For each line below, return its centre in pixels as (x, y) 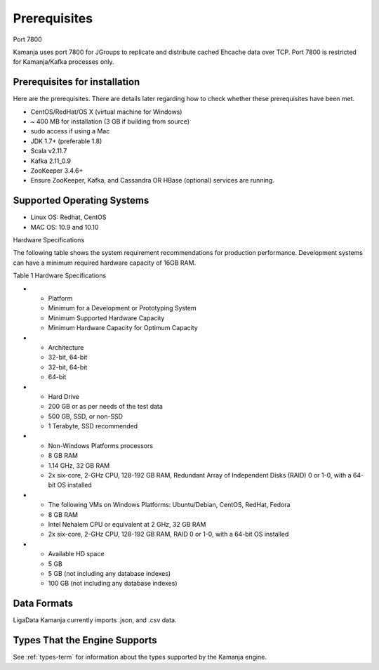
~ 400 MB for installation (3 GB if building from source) (110, 121)
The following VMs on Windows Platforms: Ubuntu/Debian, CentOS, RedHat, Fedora (169, 505)
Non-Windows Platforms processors (101, 445)
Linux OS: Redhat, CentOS (68, 217)
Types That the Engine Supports (85, 640)
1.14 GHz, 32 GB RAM (79, 465)
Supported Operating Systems (81, 201)
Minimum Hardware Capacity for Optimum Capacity (123, 328)
